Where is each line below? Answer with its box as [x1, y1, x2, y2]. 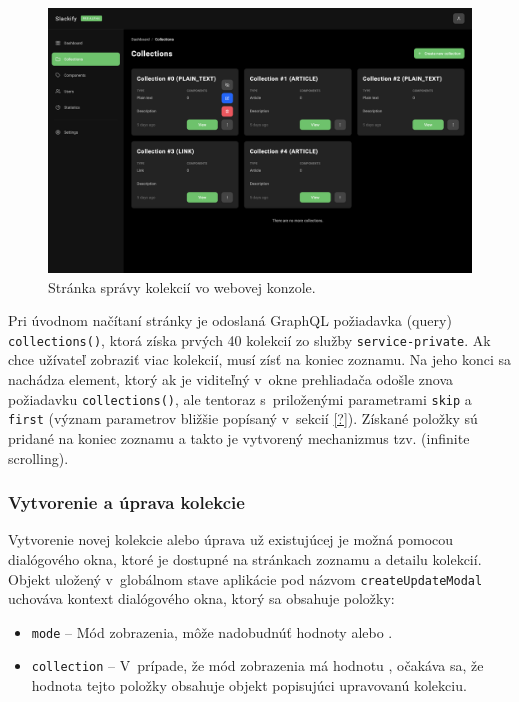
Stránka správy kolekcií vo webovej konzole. [48, 276, 316, 297]
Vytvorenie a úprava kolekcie [8, 490, 245, 515]
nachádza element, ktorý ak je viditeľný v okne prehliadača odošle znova [8, 369, 454, 390]
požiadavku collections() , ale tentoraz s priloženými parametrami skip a [8, 388, 472, 409]
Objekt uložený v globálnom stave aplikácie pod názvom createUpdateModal [8, 568, 483, 589]
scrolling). [8, 447, 69, 468]
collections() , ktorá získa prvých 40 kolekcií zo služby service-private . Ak [8, 329, 491, 350]
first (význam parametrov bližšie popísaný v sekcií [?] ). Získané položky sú [8, 408, 478, 429]
